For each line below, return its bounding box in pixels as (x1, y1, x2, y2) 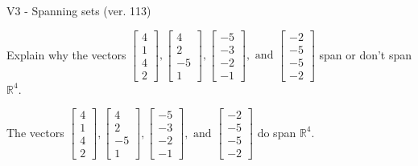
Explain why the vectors (6, 46, 126, 63)
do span (257, 123, 296, 140)
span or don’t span (319, 46, 412, 63)
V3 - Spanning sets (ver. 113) (6, 2, 151, 18)
